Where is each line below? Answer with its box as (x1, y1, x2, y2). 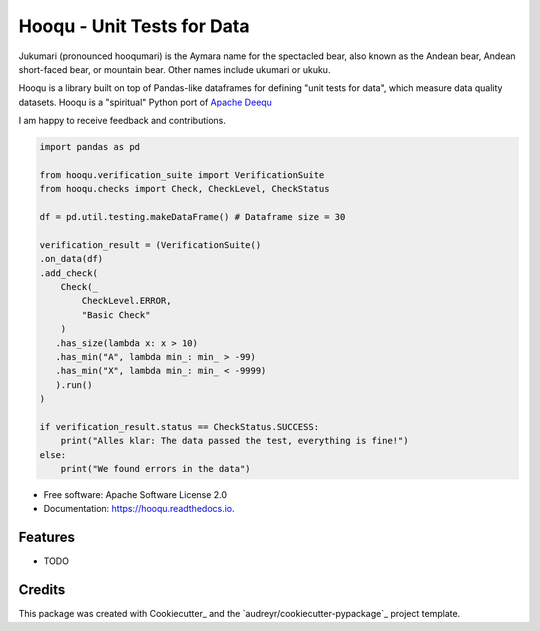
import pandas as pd (39, 141, 140, 153)
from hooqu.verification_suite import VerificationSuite (39, 169, 325, 180)
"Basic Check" (81, 309, 151, 320)
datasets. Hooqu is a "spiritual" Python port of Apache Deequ (18, 96, 272, 108)
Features (18, 529, 75, 546)
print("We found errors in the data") (60, 463, 251, 475)
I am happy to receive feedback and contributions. (18, 115, 227, 127)
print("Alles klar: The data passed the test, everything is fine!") (60, 435, 409, 447)
